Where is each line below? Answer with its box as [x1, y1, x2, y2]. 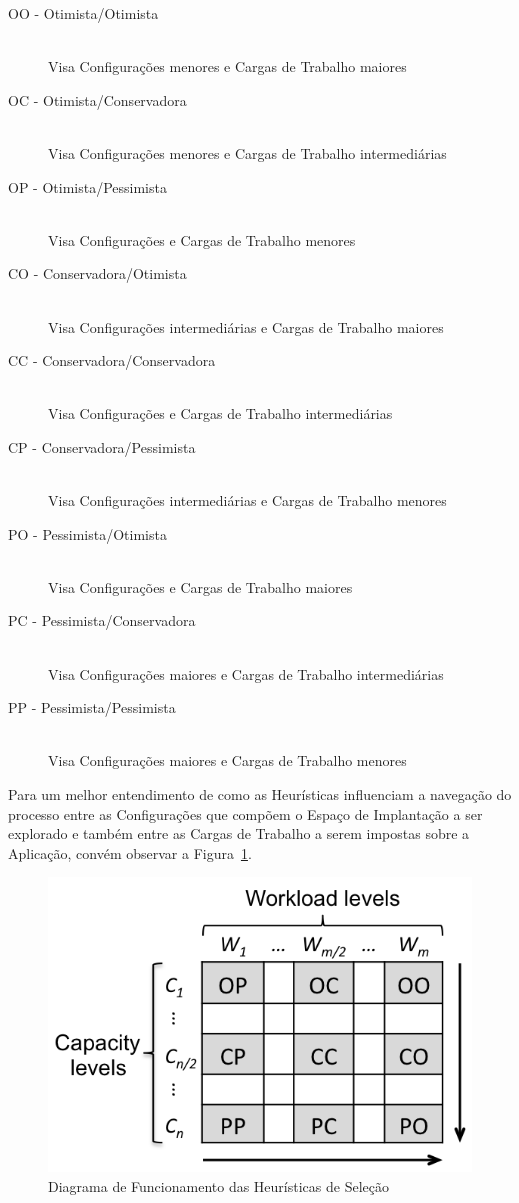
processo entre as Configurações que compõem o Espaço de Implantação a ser [8, 803, 483, 824]
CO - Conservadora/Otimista [8, 263, 187, 284]
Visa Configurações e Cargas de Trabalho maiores [48, 576, 353, 597]
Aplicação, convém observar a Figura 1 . [8, 842, 252, 863]
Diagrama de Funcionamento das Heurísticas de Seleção [48, 1175, 389, 1196]
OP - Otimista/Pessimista [8, 176, 167, 197]
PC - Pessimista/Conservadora [8, 610, 196, 631]
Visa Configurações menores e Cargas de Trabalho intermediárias [48, 142, 447, 163]
